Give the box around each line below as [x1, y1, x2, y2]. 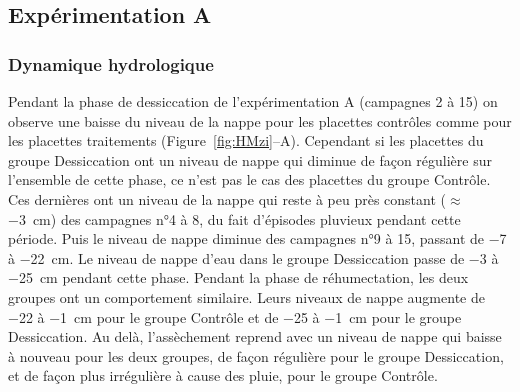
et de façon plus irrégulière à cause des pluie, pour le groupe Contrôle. [8, 365, 438, 386]
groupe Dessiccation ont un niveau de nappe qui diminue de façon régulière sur [8, 149, 492, 170]
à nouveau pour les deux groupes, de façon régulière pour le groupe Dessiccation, [8, 345, 504, 366]
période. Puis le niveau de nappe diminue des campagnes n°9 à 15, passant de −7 [8, 228, 507, 249]
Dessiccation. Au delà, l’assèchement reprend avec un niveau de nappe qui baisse [8, 326, 502, 347]
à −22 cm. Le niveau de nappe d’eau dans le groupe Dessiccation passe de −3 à [8, 247, 499, 268]
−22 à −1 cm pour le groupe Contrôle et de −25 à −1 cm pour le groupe [8, 306, 462, 327]
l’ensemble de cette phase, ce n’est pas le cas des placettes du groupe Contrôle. [8, 169, 491, 190]
